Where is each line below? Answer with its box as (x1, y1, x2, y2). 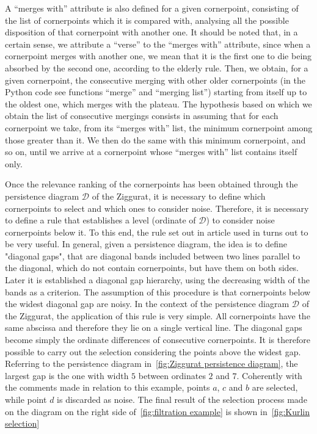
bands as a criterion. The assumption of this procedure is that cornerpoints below (5, 285, 311, 298)
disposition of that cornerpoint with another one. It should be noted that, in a (5, 26, 298, 38)
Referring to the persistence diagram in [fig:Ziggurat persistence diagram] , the (5, 357, 298, 370)
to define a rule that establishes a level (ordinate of (5, 214, 196, 226)
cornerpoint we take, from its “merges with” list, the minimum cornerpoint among (5, 121, 313, 134)
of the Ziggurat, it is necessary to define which (92, 189, 266, 202)
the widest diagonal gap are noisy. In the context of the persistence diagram (5, 297, 290, 310)
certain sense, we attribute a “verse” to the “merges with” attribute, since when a (5, 37, 311, 50)
